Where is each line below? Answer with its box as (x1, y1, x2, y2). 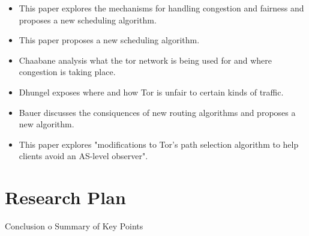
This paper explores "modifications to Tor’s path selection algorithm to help (19, 138, 299, 150)
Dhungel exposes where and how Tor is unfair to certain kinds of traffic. (19, 85, 284, 98)
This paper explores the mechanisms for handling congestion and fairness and (19, 2, 304, 14)
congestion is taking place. (19, 65, 116, 78)
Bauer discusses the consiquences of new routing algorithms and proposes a (19, 106, 296, 118)
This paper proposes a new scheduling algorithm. (19, 34, 200, 46)
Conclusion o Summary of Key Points (5, 220, 143, 232)
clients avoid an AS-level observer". (19, 150, 148, 162)
